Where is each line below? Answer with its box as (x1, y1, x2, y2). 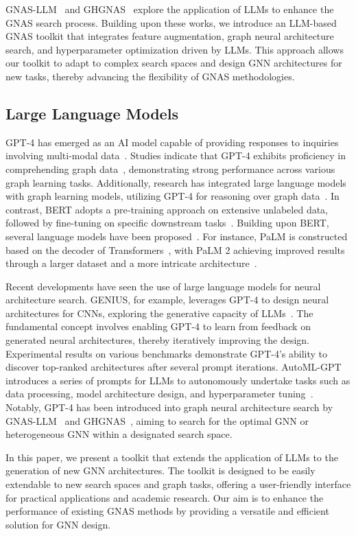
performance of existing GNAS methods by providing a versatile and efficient (5, 504, 329, 518)
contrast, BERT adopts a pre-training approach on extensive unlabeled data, (5, 202, 329, 216)
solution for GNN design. (5, 517, 111, 531)
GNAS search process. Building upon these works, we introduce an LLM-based (5, 15, 337, 30)
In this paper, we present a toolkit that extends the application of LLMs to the (5, 450, 338, 464)
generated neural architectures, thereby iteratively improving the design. (5, 333, 310, 347)
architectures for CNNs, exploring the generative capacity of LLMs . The (5, 305, 313, 320)
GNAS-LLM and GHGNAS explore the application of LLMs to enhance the (5, 2, 334, 16)
